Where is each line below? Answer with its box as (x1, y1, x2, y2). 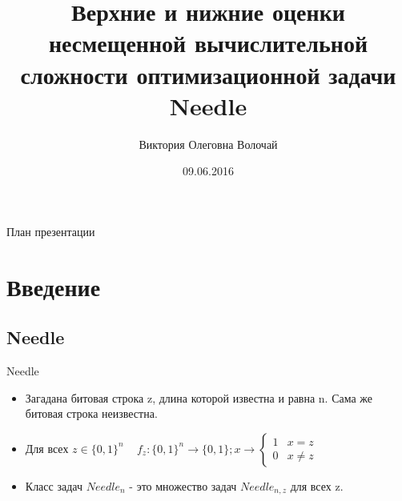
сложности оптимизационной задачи (20, 58, 396, 90)
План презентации (6, 222, 95, 239)
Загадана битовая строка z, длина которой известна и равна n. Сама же (25, 389, 373, 406)
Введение (6, 270, 101, 303)
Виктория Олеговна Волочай (139, 135, 278, 152)
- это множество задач (129, 477, 237, 494)
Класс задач (25, 477, 82, 494)
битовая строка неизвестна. (25, 405, 158, 422)
